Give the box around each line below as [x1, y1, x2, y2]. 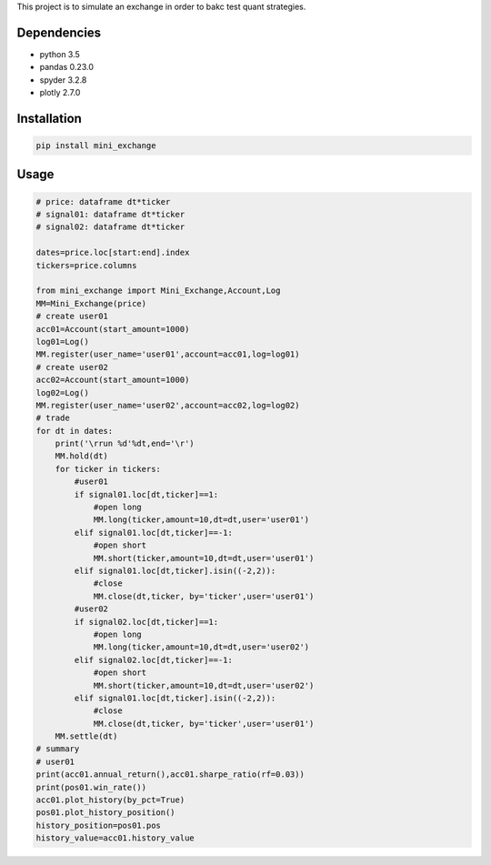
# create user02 [35, 362, 109, 372]
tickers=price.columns [35, 260, 137, 270]
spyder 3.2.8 [39, 74, 87, 85]
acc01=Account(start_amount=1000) [35, 324, 190, 334]
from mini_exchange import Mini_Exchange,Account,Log [35, 286, 281, 296]
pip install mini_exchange [35, 141, 156, 151]
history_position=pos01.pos [35, 820, 161, 830]
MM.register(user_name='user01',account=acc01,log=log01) [35, 349, 300, 359]
